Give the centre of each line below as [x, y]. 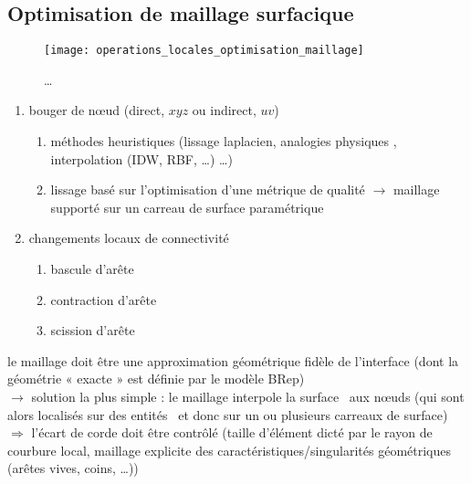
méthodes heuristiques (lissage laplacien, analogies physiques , [224, 141]
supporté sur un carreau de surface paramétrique [187, 207]
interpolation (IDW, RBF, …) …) [141, 158]
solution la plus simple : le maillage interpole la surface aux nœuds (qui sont [248, 396]
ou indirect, [224, 110]
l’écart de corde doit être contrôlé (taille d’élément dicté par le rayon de [232, 432]
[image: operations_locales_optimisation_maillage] [204, 51]
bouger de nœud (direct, [97, 110]
